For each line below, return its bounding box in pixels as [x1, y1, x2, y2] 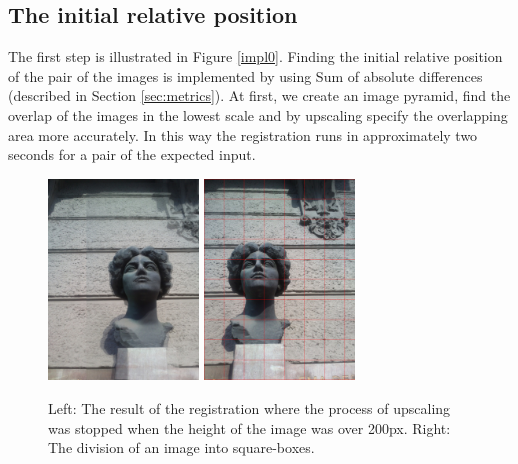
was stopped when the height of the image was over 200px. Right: [48, 417, 451, 438]
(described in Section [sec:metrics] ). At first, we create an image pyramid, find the [8, 85, 511, 106]
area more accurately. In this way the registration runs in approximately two [8, 124, 478, 145]
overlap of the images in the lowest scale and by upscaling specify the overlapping [8, 104, 508, 125]
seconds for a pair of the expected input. [8, 144, 256, 165]
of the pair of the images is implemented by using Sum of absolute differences [8, 65, 483, 86]
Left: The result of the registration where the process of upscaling [48, 397, 451, 418]
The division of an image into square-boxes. [48, 437, 315, 458]
